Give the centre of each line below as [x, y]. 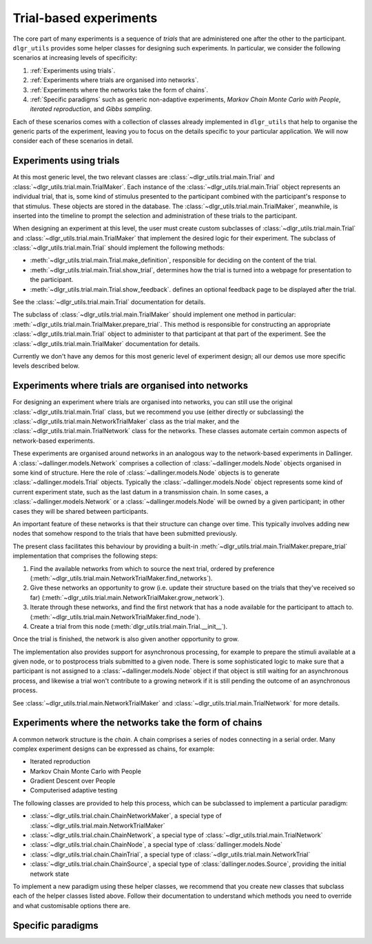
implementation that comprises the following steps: [85, 556]
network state [50, 874]
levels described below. [46, 366]
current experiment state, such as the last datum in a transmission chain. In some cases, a [141, 492]
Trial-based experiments [85, 18]
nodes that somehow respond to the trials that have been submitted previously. [125, 534]
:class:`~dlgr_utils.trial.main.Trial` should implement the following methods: [119, 248]
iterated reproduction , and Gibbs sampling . [91, 109]
